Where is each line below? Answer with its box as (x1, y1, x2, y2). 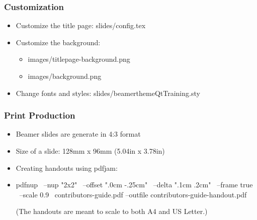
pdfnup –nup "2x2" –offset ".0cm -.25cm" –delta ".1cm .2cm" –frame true (16, 179, 253, 190)
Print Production (4, 109, 75, 122)
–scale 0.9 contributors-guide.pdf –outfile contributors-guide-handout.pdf (19, 189, 247, 199)
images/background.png (28, 71, 102, 81)
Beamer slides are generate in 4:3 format (16, 129, 141, 139)
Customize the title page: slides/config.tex (16, 20, 146, 31)
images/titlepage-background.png (28, 54, 130, 64)
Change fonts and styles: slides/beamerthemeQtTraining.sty (16, 87, 200, 98)
